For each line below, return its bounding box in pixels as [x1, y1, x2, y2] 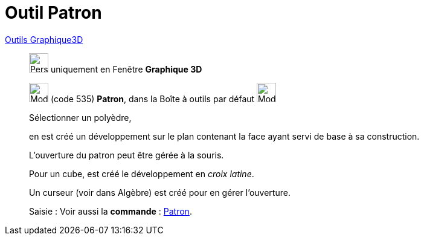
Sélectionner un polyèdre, [29, 112, 132, 123]
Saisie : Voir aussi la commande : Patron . [29, 206, 192, 216]
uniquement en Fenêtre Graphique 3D [50, 63, 202, 74]
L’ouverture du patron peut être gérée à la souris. [29, 149, 224, 160]
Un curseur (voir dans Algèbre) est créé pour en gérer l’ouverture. [29, 187, 291, 198]
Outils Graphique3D [5, 34, 83, 45]
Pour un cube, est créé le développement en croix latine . [29, 168, 254, 179]
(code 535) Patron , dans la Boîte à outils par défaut [50, 93, 255, 104]
